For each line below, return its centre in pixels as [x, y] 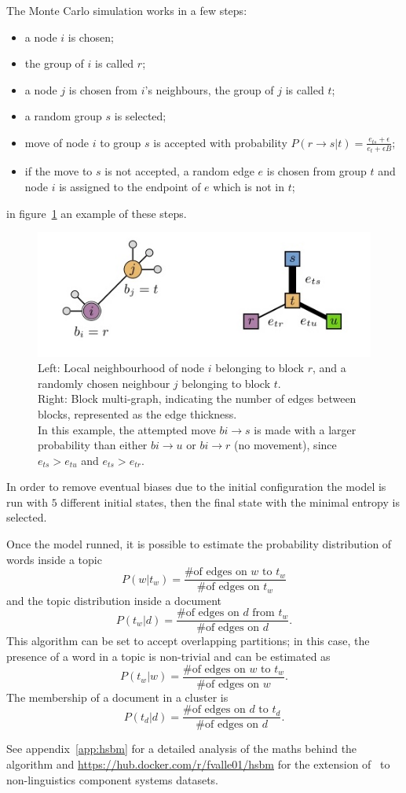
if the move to [59, 171]
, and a [329, 368]
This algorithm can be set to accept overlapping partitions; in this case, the [188, 641]
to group [121, 142]
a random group [63, 116]
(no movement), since [285, 445]
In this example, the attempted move [127, 429]
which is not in [249, 187]
